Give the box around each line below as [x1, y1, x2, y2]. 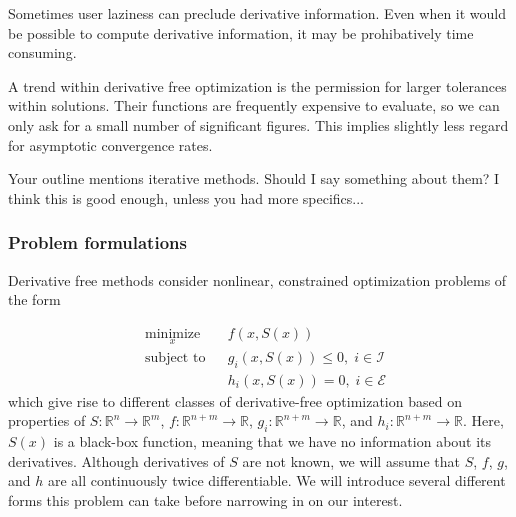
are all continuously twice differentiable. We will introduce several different [47, 470, 506, 491]
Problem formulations [8, 230, 187, 255]
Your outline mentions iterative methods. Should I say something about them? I [8, 168, 500, 189]
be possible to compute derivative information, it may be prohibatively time [8, 22, 474, 43]
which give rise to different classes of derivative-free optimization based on [8, 390, 462, 411]
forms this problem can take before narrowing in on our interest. [8, 490, 403, 511]
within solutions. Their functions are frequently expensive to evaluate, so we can [8, 95, 500, 116]
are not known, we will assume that [242, 450, 460, 471]
